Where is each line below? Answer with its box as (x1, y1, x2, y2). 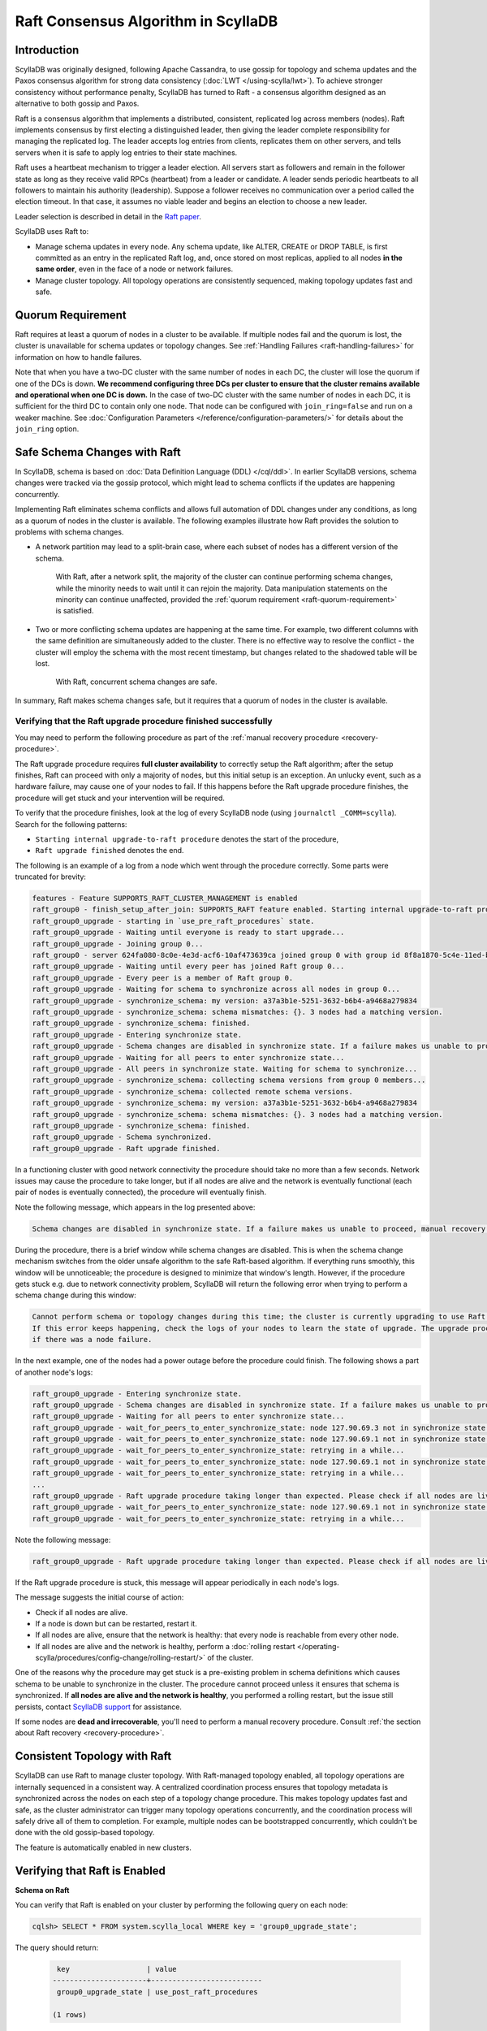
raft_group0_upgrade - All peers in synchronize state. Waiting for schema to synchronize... (32, 1064, 418, 1073)
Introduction (15, 43, 80, 57)
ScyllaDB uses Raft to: (15, 227, 89, 236)
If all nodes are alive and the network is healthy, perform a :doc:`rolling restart (35, 1641, 295, 1651)
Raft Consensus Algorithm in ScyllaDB (15, 12, 278, 30)
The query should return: (15, 1942, 99, 1952)
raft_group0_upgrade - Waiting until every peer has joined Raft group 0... (32, 962, 345, 971)
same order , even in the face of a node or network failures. (35, 264, 234, 274)
